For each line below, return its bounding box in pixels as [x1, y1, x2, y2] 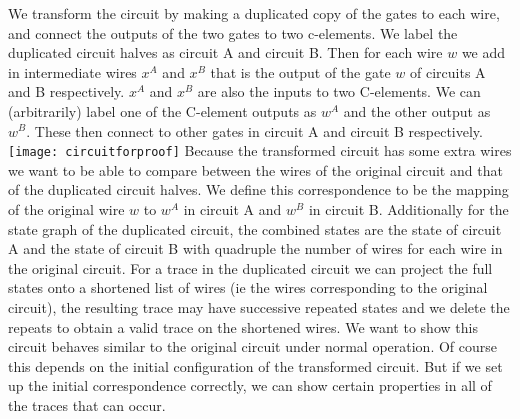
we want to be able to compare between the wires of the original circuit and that [8, 159, 503, 180]
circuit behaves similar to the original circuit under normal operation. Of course [8, 336, 498, 357]
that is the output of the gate [210, 61, 391, 82]
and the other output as [343, 100, 491, 121]
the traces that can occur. [8, 394, 166, 415]
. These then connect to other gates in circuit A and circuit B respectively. [26, 120, 483, 141]
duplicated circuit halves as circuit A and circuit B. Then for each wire [8, 42, 443, 63]
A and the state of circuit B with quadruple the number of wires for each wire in [8, 238, 503, 259]
